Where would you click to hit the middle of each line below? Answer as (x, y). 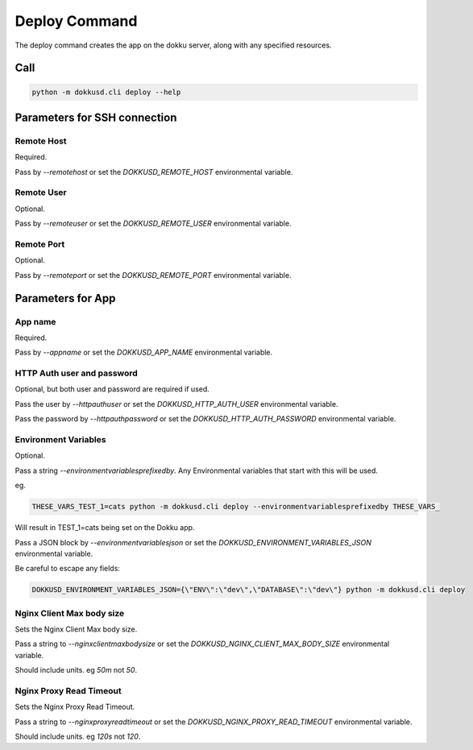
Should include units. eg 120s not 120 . (78, 736)
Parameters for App (65, 298)
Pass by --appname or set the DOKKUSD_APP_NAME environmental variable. (144, 352)
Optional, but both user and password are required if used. (112, 389)
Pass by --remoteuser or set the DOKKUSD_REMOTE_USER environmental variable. (153, 224)
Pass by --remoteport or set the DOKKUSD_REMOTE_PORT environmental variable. (153, 275)
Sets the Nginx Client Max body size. (76, 629)
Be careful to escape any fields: (68, 569)
